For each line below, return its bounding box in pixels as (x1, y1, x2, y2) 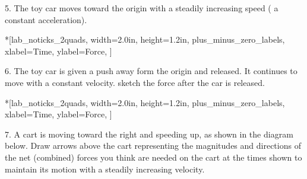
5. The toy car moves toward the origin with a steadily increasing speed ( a (5, 2, 278, 14)
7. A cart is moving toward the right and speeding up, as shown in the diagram (5, 127, 293, 140)
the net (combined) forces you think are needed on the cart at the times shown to (5, 151, 302, 163)
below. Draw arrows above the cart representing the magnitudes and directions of (5, 139, 301, 152)
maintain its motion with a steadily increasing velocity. (5, 162, 205, 175)
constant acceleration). (5, 13, 87, 25)
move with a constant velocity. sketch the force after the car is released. (5, 76, 265, 88)
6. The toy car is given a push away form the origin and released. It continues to (5, 65, 297, 77)
